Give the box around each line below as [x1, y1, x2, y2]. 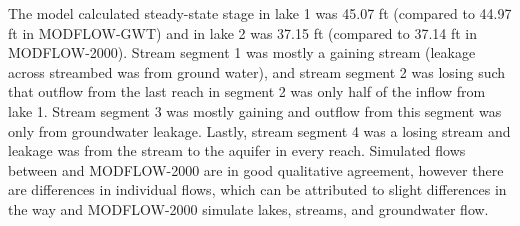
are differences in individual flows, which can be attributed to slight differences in [8, 179, 507, 200]
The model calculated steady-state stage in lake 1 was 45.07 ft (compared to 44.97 [8, 3, 512, 23]
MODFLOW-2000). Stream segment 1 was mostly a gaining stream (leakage [8, 42, 476, 63]
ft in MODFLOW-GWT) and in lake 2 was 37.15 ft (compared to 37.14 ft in [8, 22, 478, 43]
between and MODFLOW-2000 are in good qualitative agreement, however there [8, 159, 504, 180]
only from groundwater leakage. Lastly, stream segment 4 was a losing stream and [8, 120, 511, 141]
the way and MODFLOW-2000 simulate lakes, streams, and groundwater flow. [8, 198, 489, 219]
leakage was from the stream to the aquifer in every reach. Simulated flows [8, 140, 466, 161]
